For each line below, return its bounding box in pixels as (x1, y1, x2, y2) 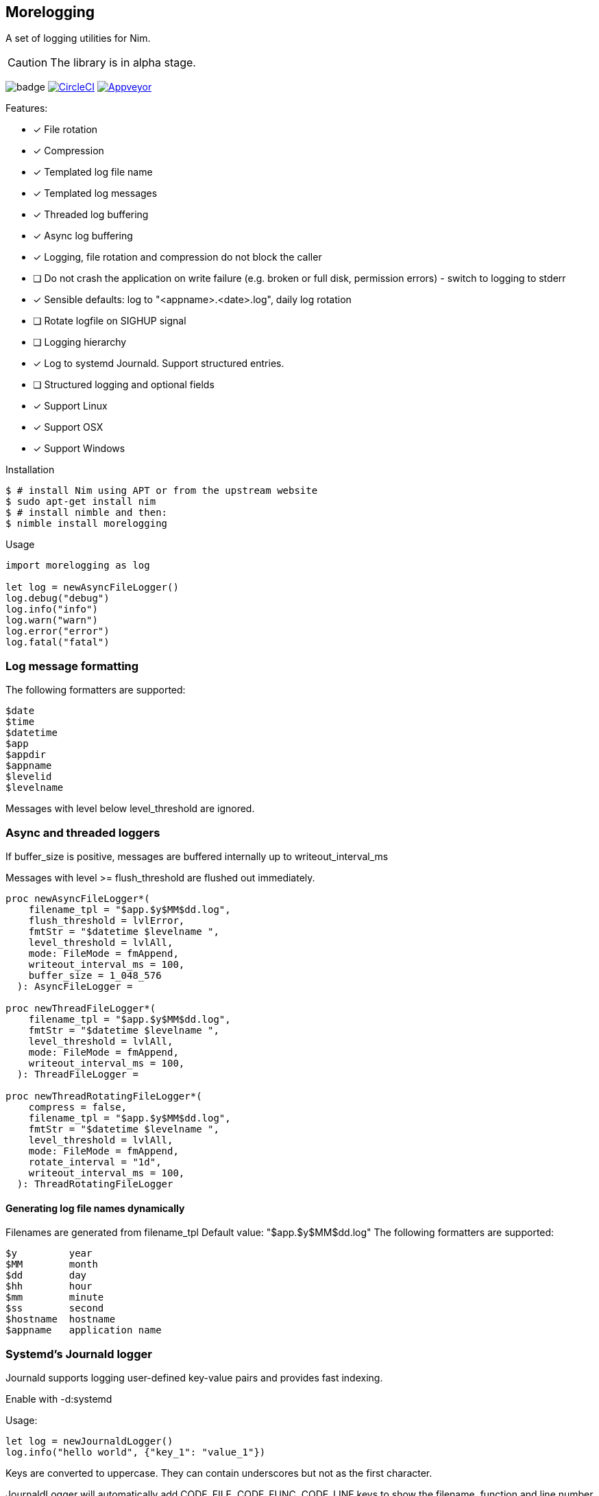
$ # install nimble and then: (5, 507, 168, 519)
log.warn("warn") (5, 615, 98, 626)
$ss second (5, 1303, 104, 1314)
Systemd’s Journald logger (5, 1346, 152, 1361)
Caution (8, 56, 48, 70)
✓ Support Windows (33, 442, 125, 455)
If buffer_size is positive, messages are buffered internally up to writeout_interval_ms (5, 850, 389, 862)
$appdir (5, 749, 47, 761)
